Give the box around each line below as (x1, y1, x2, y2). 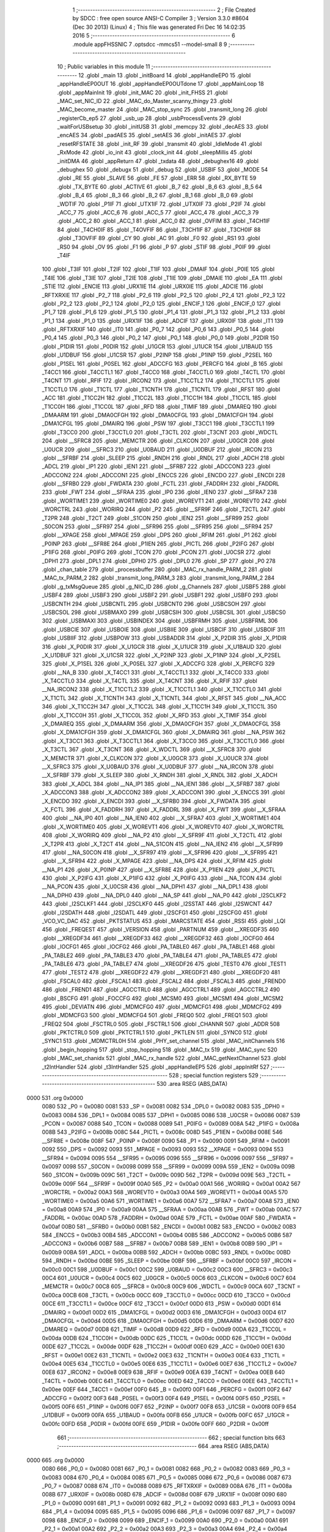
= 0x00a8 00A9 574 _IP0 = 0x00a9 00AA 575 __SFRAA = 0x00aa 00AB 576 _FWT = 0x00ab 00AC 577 (42, 1205, 302, 1213)
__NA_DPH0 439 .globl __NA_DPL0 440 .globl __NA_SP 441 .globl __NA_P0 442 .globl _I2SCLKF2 (42, 892, 287, 899)
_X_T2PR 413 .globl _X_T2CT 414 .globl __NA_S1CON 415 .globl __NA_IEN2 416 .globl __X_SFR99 (42, 840, 284, 848)
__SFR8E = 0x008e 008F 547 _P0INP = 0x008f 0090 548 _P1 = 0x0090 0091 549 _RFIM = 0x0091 (42, 1137, 290, 1144)
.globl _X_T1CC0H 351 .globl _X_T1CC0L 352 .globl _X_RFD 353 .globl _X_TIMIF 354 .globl (42, 711, 267, 719)
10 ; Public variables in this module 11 (57, 63, 150, 70)
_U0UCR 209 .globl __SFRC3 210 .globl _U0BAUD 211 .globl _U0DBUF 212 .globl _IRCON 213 (42, 446, 273, 453)
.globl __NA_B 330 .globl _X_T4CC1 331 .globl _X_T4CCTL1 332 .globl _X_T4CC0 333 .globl (42, 669, 269, 676)
